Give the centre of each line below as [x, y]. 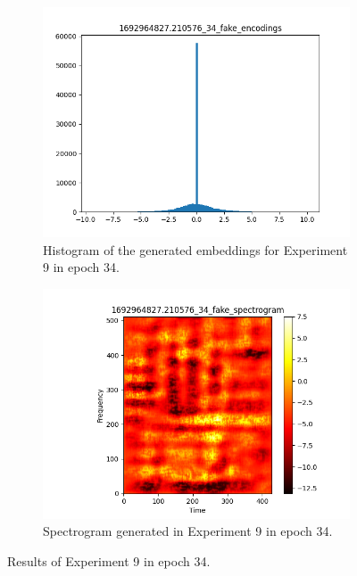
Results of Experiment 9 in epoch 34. [109, 560]
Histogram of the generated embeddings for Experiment [195, 249]
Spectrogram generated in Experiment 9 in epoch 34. [188, 531]
